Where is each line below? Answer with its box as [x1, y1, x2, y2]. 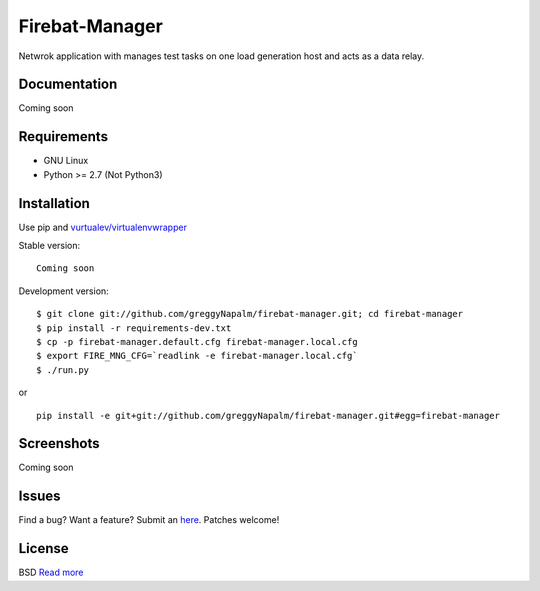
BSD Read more [18, 566, 84, 579]
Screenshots [18, 435, 100, 452]
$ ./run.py [36, 364, 90, 375]
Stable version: [18, 240, 81, 252]
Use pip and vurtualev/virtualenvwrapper [18, 221, 187, 233]
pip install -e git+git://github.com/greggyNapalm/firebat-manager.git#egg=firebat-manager [36, 410, 500, 421]
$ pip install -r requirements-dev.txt [36, 322, 232, 334]
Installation [18, 195, 90, 212]
